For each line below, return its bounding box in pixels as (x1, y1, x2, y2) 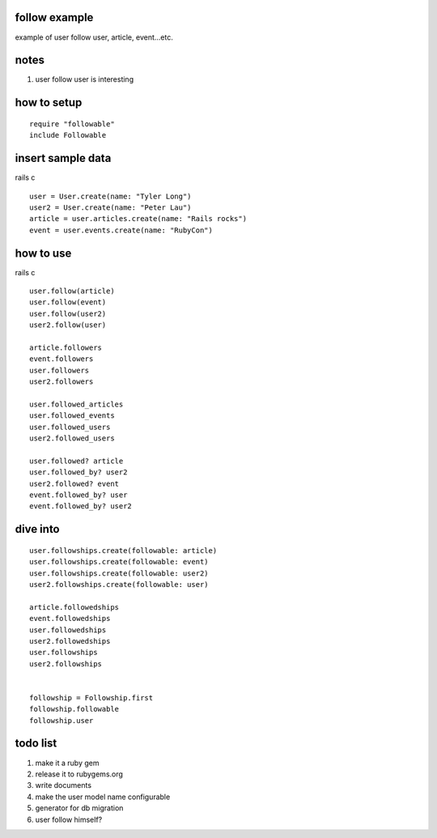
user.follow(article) (29, 286, 115, 296)
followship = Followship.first (29, 693, 154, 702)
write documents (35, 781, 92, 790)
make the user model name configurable (35, 792, 171, 802)
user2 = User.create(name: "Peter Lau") (29, 202, 192, 212)
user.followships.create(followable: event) (29, 557, 210, 567)
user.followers (29, 365, 90, 375)
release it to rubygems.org (35, 769, 123, 779)
